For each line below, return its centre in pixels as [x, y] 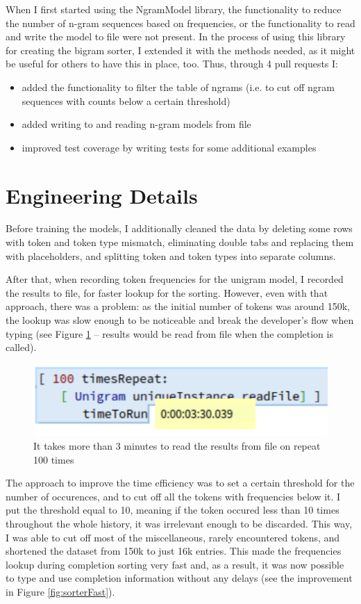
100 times [54, 459]
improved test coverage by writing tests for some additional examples [169, 147]
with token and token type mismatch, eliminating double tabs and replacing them [180, 242]
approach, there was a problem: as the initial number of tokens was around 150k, [178, 306]
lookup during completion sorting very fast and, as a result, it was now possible [175, 564]
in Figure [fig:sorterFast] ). [60, 591]
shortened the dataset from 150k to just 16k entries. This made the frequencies [174, 551]
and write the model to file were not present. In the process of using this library [176, 36]
